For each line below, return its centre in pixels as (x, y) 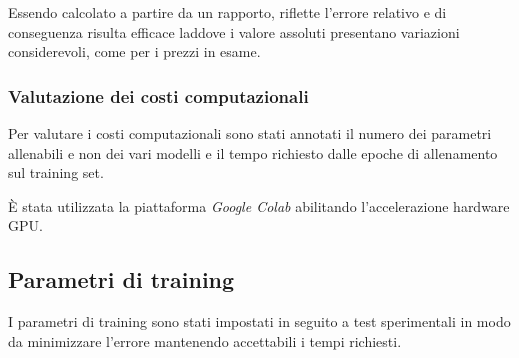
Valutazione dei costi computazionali (158, 95)
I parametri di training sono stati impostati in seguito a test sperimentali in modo (259, 321)
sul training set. (56, 172)
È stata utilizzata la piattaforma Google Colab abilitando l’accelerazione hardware (259, 205)
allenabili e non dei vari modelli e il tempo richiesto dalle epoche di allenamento (253, 152)
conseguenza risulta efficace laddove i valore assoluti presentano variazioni (234, 31)
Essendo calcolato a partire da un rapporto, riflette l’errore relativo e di (227, 12)
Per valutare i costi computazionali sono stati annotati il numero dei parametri (250, 133)
